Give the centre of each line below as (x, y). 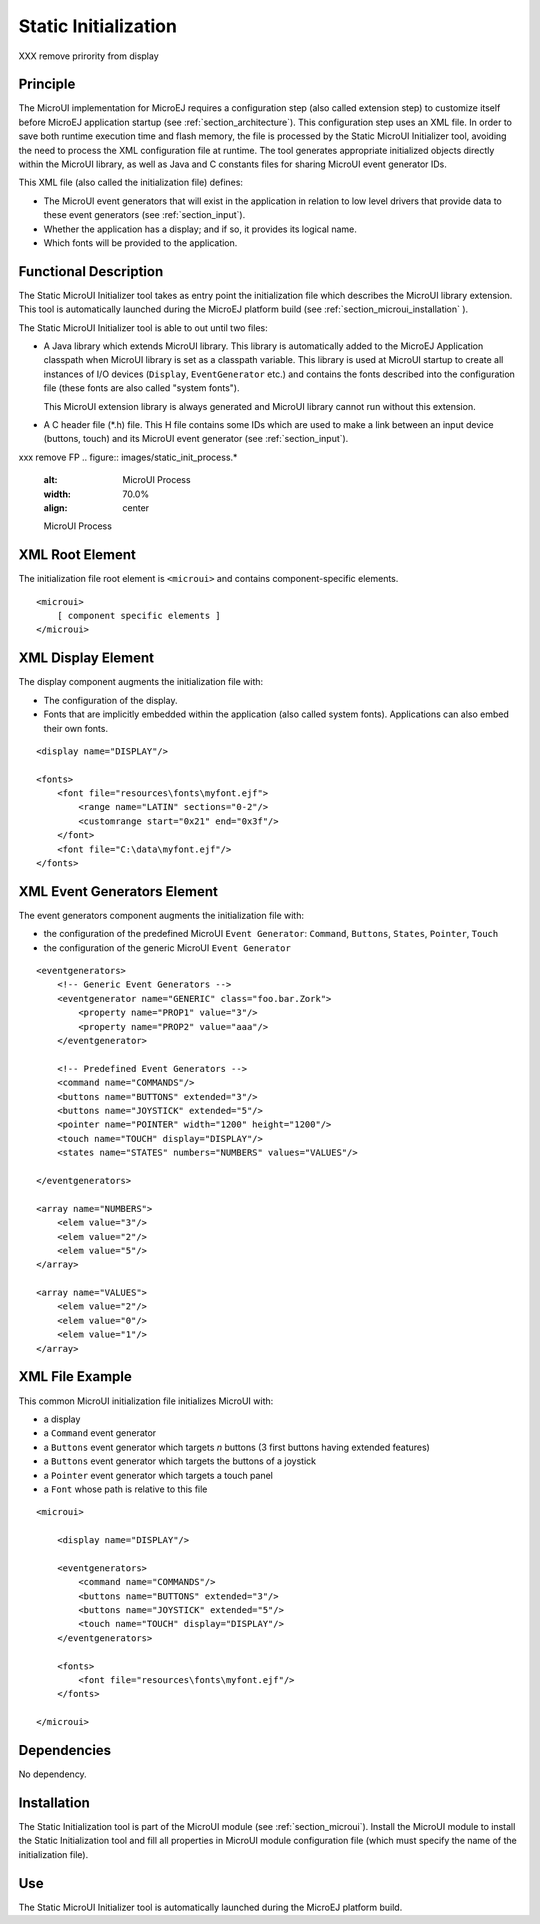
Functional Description (91, 271)
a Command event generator (100, 1433)
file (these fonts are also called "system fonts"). (141, 388)
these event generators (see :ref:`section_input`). (144, 215)
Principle (47, 84)
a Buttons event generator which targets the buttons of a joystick (180, 1461)
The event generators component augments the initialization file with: (161, 915)
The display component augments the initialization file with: (141, 682)
